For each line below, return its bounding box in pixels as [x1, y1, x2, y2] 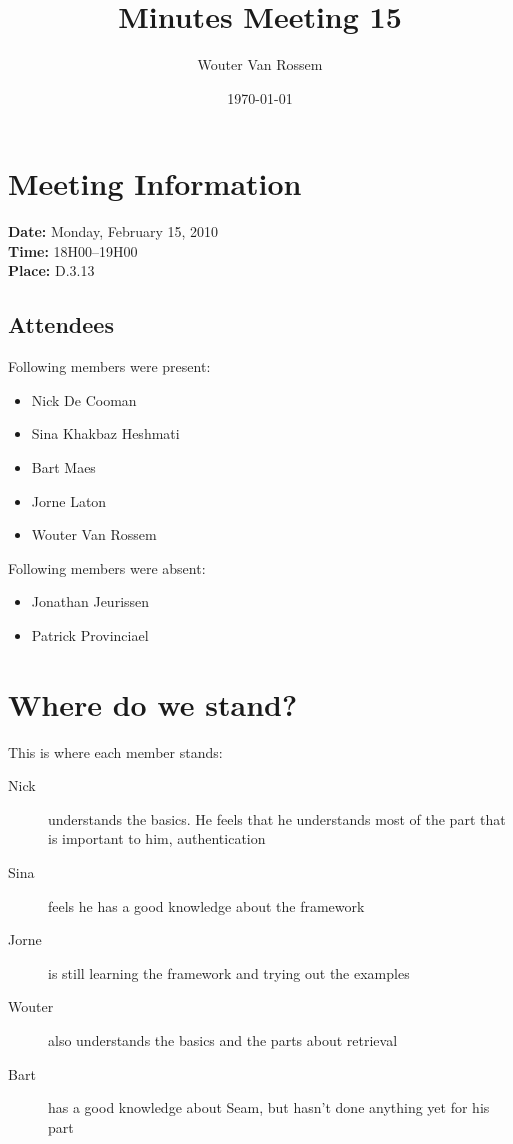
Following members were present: [8, 356, 211, 377]
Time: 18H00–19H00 [8, 240, 138, 261]
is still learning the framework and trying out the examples [48, 962, 410, 983]
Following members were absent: [8, 557, 206, 578]
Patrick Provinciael [31, 624, 149, 645]
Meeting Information [8, 163, 302, 204]
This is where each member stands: [8, 741, 223, 762]
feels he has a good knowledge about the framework [48, 895, 365, 916]
